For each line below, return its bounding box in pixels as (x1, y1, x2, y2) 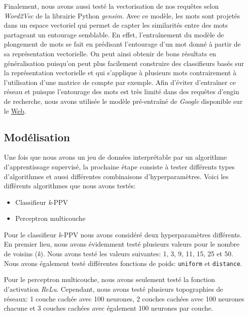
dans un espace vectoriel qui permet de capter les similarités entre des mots (4, 20, 228, 30)
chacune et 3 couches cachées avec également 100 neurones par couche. (4, 303, 213, 313)
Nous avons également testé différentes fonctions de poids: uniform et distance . (4, 258, 242, 268)
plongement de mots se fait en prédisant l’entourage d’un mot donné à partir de (4, 39, 241, 49)
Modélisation (4, 129, 70, 144)
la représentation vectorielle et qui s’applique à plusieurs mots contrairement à (4, 67, 237, 78)
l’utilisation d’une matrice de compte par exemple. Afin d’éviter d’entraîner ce (4, 77, 236, 87)
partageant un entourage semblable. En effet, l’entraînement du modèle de (4, 29, 224, 39)
